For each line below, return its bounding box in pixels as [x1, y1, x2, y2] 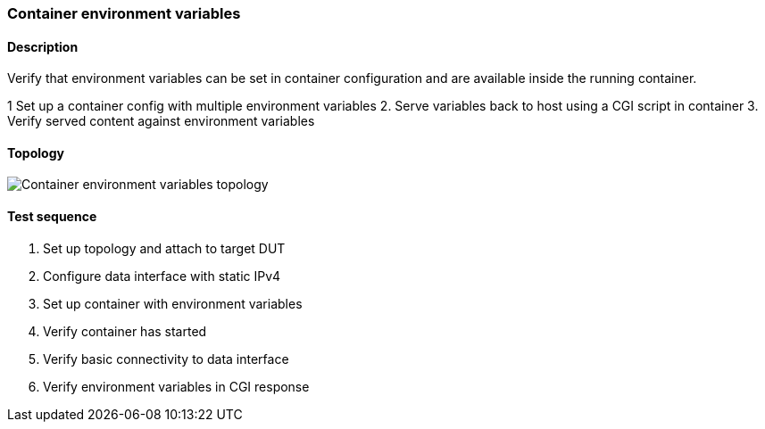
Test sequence [7, 209, 97, 225]
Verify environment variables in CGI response [43, 378, 310, 394]
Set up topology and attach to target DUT [43, 240, 286, 256]
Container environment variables [7, 4, 241, 22]
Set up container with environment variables [43, 295, 303, 311]
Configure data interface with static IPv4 [43, 268, 281, 284]
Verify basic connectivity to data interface [43, 351, 289, 367]
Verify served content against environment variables [7, 113, 315, 129]
